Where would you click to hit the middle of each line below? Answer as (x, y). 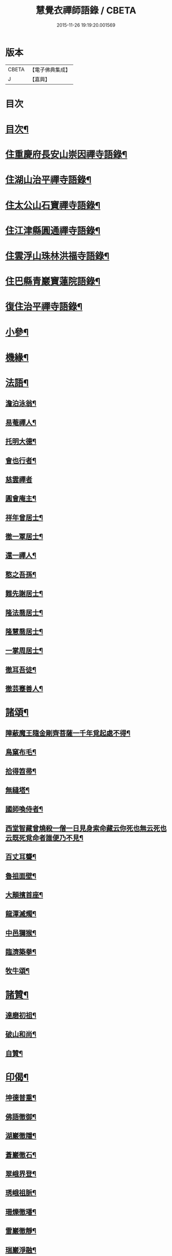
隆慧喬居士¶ (24, 632)
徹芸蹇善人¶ (24, 689)
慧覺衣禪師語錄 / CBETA (86, 11)
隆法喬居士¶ (24, 613)
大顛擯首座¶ (24, 895)
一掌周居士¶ (24, 651)
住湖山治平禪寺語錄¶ (48, 180)
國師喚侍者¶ (24, 809)
